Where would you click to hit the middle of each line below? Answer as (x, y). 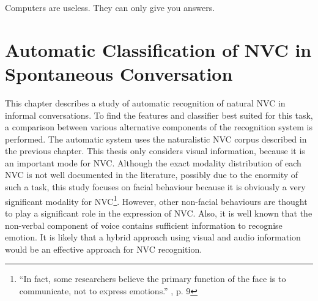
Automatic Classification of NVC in (158, 49)
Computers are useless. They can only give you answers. (110, 7)
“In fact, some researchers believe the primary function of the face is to (153, 279)
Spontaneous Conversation (119, 73)
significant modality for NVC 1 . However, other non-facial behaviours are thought (156, 200)
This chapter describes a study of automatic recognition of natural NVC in (145, 102)
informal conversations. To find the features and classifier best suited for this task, (159, 115)
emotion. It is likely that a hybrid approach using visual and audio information (153, 237)
